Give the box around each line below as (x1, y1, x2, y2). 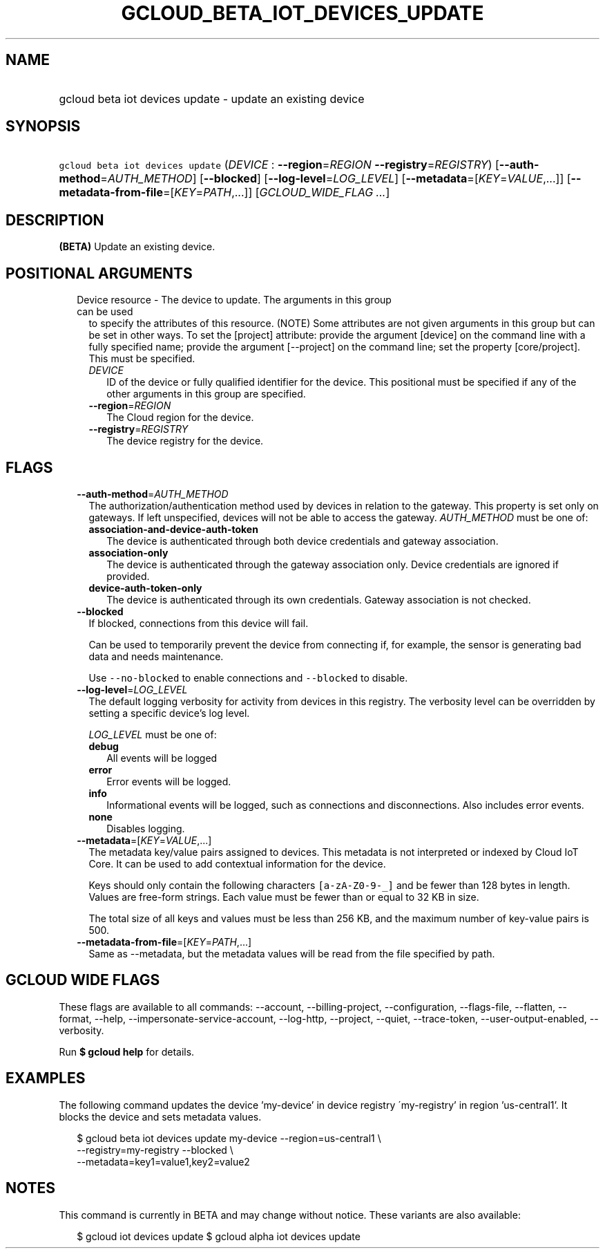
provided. (106, 570, 150, 582)
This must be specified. (88, 353, 195, 365)
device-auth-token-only (88, 581, 202, 594)
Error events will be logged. (106, 775, 231, 787)
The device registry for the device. (106, 435, 264, 447)
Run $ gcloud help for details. (59, 1045, 195, 1058)
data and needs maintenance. (88, 650, 224, 662)
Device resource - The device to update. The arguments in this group (77, 294, 392, 306)
